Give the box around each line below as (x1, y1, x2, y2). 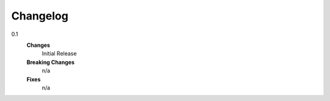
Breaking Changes (26, 58, 75, 66)
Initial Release (42, 50, 77, 57)
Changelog (11, 9, 68, 23)
